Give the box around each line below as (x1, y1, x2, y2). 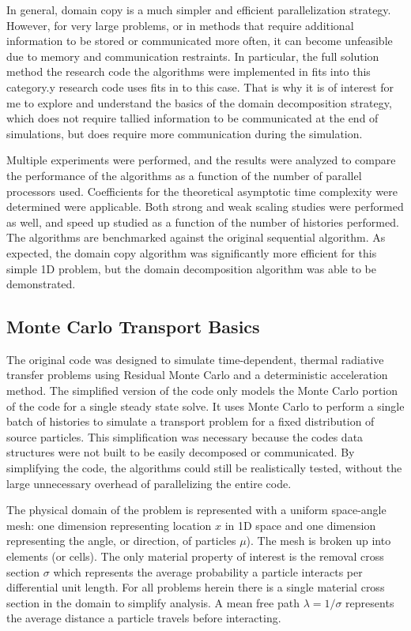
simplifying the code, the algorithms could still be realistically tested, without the (6, 460, 402, 476)
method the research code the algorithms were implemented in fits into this (6, 63, 371, 80)
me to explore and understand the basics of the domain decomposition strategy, (6, 94, 392, 111)
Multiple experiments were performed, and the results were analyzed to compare (6, 152, 396, 168)
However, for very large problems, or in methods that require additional (6, 17, 354, 33)
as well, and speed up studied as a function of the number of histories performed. (6, 213, 399, 230)
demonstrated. (6, 276, 76, 292)
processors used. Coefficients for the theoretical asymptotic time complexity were (6, 182, 398, 199)
